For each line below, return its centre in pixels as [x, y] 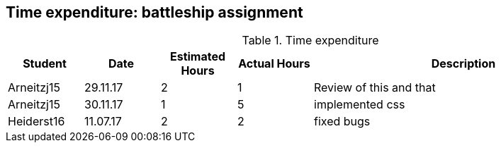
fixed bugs [342, 122]
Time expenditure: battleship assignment [154, 12]
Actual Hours [274, 64]
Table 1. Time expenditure [310, 41]
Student [45, 64]
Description [463, 64]
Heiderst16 [36, 122]
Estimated [198, 57]
